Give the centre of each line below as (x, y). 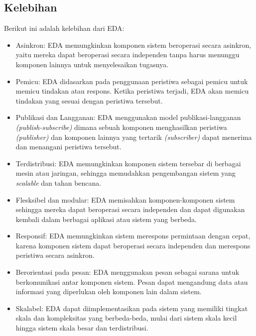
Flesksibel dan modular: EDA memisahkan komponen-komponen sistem (125, 199)
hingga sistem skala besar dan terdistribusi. (82, 328)
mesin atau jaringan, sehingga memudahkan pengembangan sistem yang (126, 173)
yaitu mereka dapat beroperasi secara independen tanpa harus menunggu (128, 55)
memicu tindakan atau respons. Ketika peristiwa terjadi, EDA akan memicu (132, 91)
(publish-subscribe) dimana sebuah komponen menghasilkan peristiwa (121, 127)
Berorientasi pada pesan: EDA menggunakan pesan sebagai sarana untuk (128, 272)
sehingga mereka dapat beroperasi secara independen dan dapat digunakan (130, 209)
